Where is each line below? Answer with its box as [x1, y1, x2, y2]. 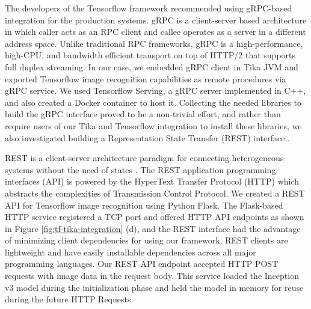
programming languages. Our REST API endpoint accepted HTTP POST [5, 257, 279, 270]
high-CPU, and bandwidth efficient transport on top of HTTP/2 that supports [5, 49, 296, 61]
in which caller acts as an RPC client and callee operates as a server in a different [5, 25, 306, 38]
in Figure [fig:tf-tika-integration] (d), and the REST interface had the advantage [5, 222, 301, 234]
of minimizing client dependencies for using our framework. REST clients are [5, 234, 288, 246]
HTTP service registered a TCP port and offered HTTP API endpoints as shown [5, 210, 304, 223]
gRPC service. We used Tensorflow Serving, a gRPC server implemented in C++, [5, 84, 306, 97]
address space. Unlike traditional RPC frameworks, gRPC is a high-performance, [5, 37, 303, 49]
